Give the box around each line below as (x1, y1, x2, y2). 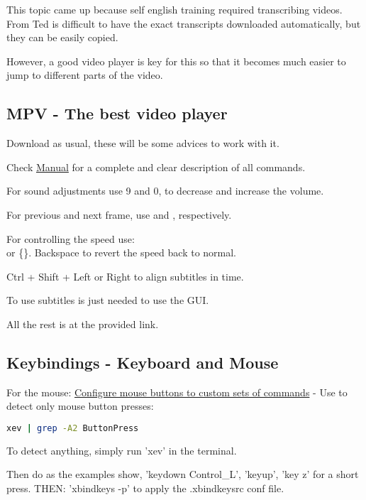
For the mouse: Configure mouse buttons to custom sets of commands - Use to (6, 384, 348, 399)
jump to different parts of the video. (6, 67, 163, 82)
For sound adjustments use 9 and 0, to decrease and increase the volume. (6, 183, 324, 198)
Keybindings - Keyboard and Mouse (6, 351, 279, 373)
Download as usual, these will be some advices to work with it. (6, 136, 279, 151)
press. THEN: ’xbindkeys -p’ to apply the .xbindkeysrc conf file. (6, 480, 284, 495)
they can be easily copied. (6, 30, 118, 45)
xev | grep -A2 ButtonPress (6, 423, 139, 433)
